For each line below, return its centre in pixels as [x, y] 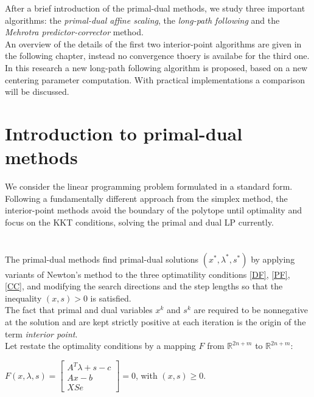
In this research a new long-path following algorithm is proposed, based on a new [156, 67]
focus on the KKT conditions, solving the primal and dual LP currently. [139, 222]
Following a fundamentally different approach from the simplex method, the [146, 198]
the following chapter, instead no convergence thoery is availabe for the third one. [157, 56]
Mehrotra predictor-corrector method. [74, 32]
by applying [273, 259]
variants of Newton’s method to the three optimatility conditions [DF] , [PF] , [148, 274]
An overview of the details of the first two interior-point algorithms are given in [153, 43]
